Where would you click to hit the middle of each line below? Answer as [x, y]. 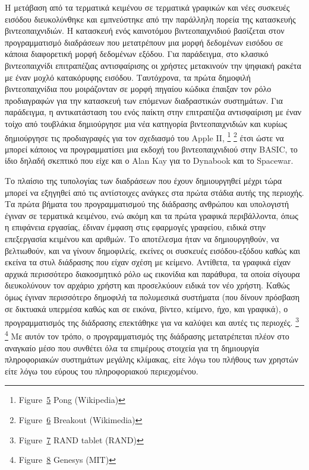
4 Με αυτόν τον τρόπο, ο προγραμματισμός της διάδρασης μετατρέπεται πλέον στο [147, 335]
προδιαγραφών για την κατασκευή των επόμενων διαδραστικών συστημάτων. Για [144, 100]
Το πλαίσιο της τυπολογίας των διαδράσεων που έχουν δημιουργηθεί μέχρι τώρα [144, 180]
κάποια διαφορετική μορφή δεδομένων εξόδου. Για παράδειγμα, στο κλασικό [137, 54]
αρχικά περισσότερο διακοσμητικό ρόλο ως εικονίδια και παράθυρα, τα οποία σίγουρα [152, 273]
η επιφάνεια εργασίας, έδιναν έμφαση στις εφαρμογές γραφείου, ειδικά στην [135, 227]
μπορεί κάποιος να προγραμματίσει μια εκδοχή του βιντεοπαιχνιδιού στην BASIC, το [151, 149]
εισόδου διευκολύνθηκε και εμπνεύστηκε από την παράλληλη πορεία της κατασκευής [150, 19]
